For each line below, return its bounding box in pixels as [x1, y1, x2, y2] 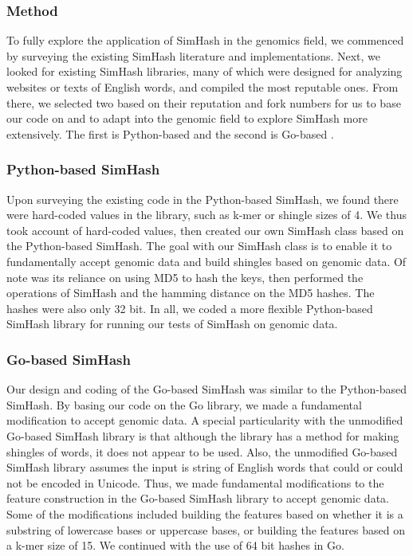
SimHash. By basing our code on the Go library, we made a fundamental [6, 396, 362, 413]
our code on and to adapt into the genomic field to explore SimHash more [6, 110, 368, 127]
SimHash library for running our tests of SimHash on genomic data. [6, 315, 338, 332]
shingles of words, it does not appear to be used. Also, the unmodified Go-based [6, 443, 398, 460]
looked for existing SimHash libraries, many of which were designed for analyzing [6, 63, 403, 80]
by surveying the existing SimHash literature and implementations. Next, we [6, 47, 381, 64]
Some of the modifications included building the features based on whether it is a [6, 505, 403, 522]
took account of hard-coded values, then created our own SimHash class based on [6, 221, 404, 238]
